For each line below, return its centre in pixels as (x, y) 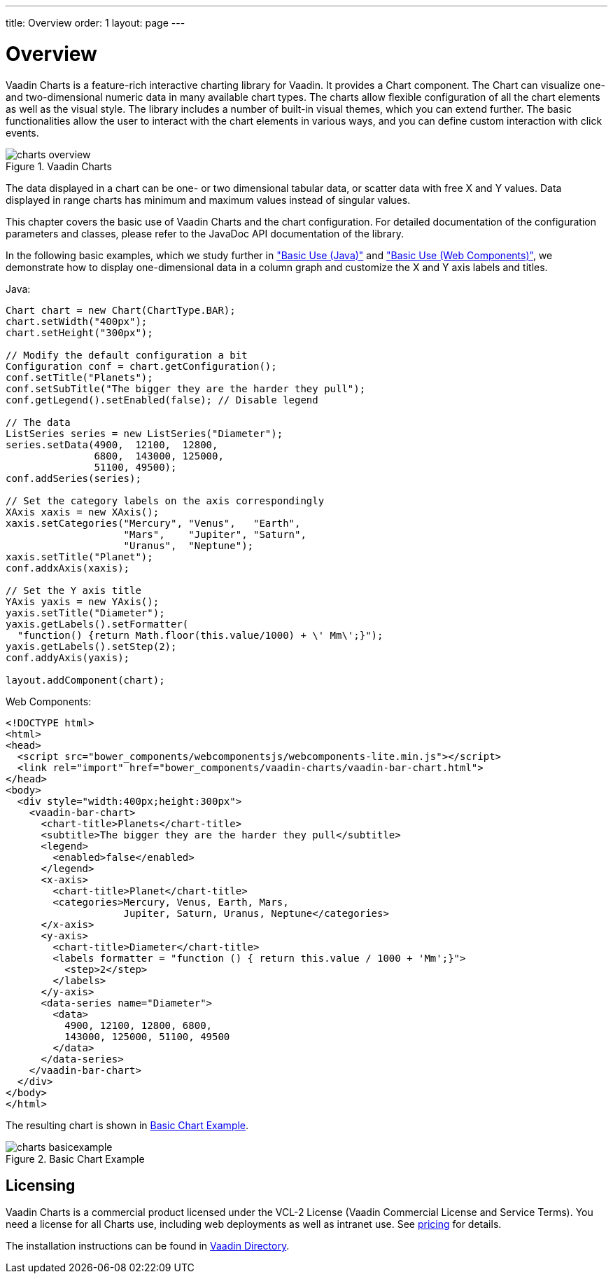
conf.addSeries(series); (73, 478)
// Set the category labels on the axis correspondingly (165, 500)
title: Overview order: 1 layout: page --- (96, 23)
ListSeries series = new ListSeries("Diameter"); (145, 433)
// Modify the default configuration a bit (127, 355)
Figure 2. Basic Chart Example (75, 1159)
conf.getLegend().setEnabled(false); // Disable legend (162, 400)
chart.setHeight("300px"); (79, 332)
